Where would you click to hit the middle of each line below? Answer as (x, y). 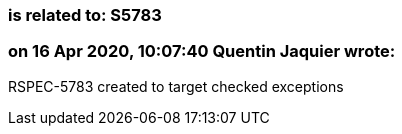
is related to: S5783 (85, 15)
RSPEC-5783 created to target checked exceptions (176, 86)
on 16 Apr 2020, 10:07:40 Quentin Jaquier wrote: (202, 51)
